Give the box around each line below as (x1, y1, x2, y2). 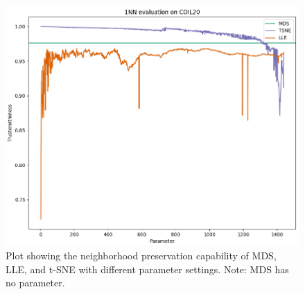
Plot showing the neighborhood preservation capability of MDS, (6, 248, 277, 263)
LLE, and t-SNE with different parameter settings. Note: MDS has (6, 261, 289, 276)
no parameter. (6, 275, 65, 290)
